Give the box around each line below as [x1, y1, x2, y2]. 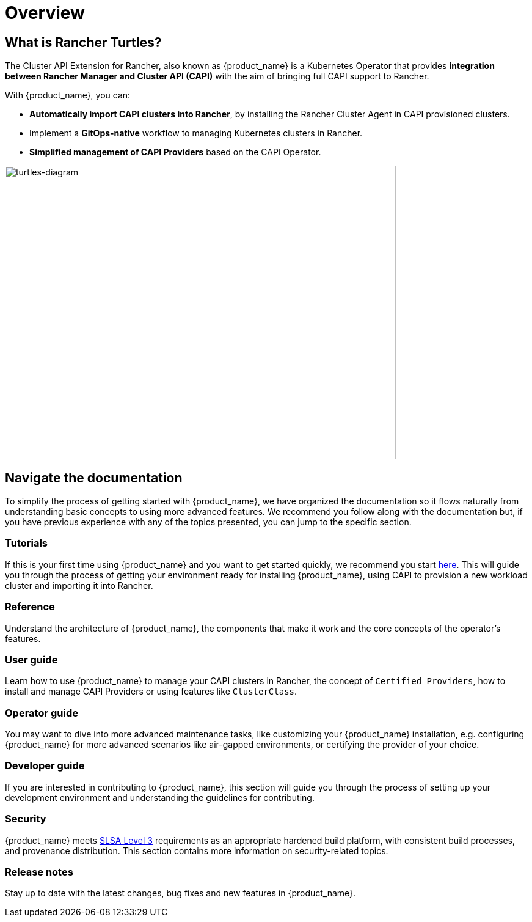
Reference [5, 600, 55, 613]
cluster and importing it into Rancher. [5, 580, 153, 591]
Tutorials [5, 537, 48, 550]
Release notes [5, 865, 73, 878]
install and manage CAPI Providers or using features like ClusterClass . [5, 686, 297, 697]
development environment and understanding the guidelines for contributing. [5, 792, 315, 803]
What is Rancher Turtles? [5, 34, 162, 50]
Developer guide [5, 759, 85, 772]
